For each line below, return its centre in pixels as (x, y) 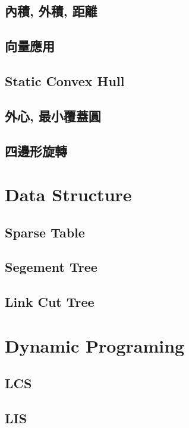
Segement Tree (51, 267)
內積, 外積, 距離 (51, 11)
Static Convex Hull (65, 80)
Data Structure (68, 194)
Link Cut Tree (50, 302)
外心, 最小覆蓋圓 (53, 115)
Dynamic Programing (95, 345)
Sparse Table (45, 232)
